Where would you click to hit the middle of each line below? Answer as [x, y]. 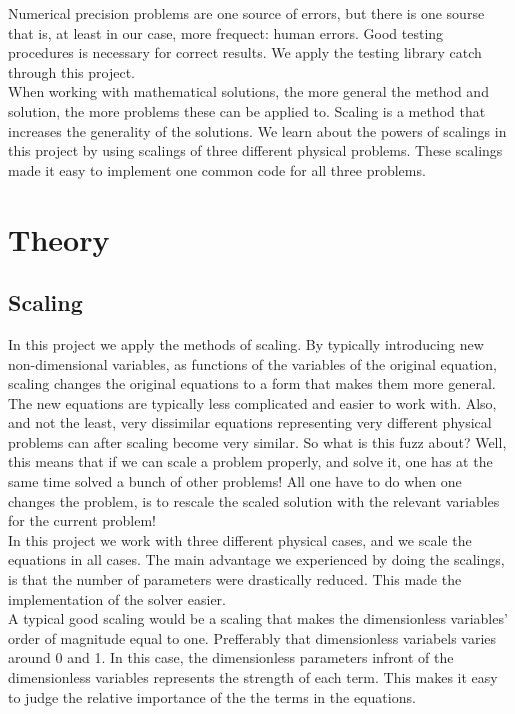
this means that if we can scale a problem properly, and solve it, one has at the [250, 461]
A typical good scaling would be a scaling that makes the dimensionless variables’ [258, 618]
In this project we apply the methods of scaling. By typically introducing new [246, 343]
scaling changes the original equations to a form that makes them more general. [252, 383]
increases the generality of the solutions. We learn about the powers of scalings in [257, 130]
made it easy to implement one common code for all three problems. [217, 169]
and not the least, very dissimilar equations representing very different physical [250, 422]
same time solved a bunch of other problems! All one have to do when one [235, 481]
